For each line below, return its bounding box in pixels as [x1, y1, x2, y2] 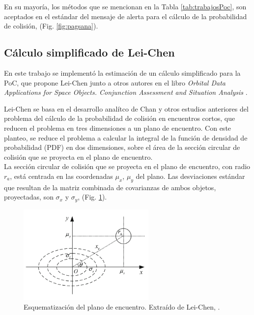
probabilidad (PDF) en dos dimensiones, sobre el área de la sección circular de [4, 142, 240, 152]
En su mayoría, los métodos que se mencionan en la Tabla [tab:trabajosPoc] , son [4, 1, 247, 11]
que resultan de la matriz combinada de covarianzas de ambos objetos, [4, 182, 216, 192]
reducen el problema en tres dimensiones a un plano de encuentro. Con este [4, 122, 231, 133]
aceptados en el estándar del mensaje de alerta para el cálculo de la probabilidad [4, 11, 247, 21]
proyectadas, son [4, 192, 54, 202]
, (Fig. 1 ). [78, 192, 107, 202]
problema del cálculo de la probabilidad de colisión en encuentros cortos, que [4, 113, 235, 123]
